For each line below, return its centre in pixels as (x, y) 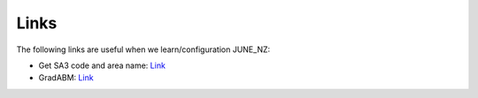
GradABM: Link (66, 78)
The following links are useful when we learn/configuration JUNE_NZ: (143, 49)
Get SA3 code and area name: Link (102, 65)
